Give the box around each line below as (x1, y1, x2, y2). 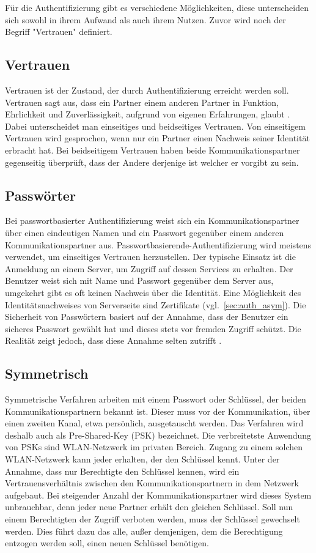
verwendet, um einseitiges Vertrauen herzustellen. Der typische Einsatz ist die (5, 250, 296, 263)
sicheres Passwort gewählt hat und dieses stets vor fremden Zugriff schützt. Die (5, 322, 301, 335)
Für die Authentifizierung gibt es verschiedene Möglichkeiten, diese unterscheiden (5, 1, 309, 13)
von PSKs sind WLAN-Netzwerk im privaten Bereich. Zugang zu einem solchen (5, 440, 303, 453)
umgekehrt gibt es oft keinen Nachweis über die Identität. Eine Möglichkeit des (5, 286, 301, 299)
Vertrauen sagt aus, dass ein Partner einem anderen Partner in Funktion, (5, 95, 279, 108)
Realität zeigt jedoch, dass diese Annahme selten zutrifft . (5, 334, 222, 347)
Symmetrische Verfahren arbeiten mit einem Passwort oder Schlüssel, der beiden (5, 393, 306, 406)
